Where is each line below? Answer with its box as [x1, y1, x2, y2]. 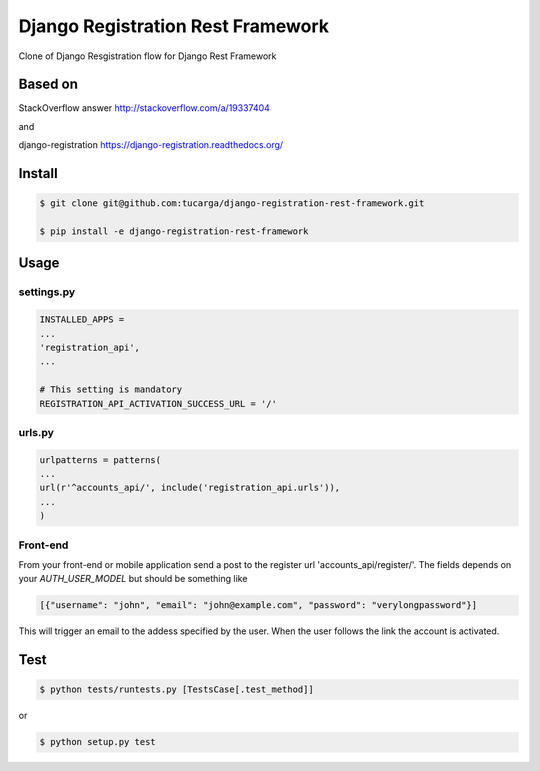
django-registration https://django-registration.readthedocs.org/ [18, 139, 284, 151]
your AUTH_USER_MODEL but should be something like [18, 573, 248, 585]
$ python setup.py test [39, 736, 157, 748]
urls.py [18, 425, 55, 439]
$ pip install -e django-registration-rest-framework [39, 226, 309, 237]
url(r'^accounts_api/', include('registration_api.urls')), [39, 482, 341, 494]
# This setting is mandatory [39, 384, 183, 395]
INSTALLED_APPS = [39, 314, 125, 325]
